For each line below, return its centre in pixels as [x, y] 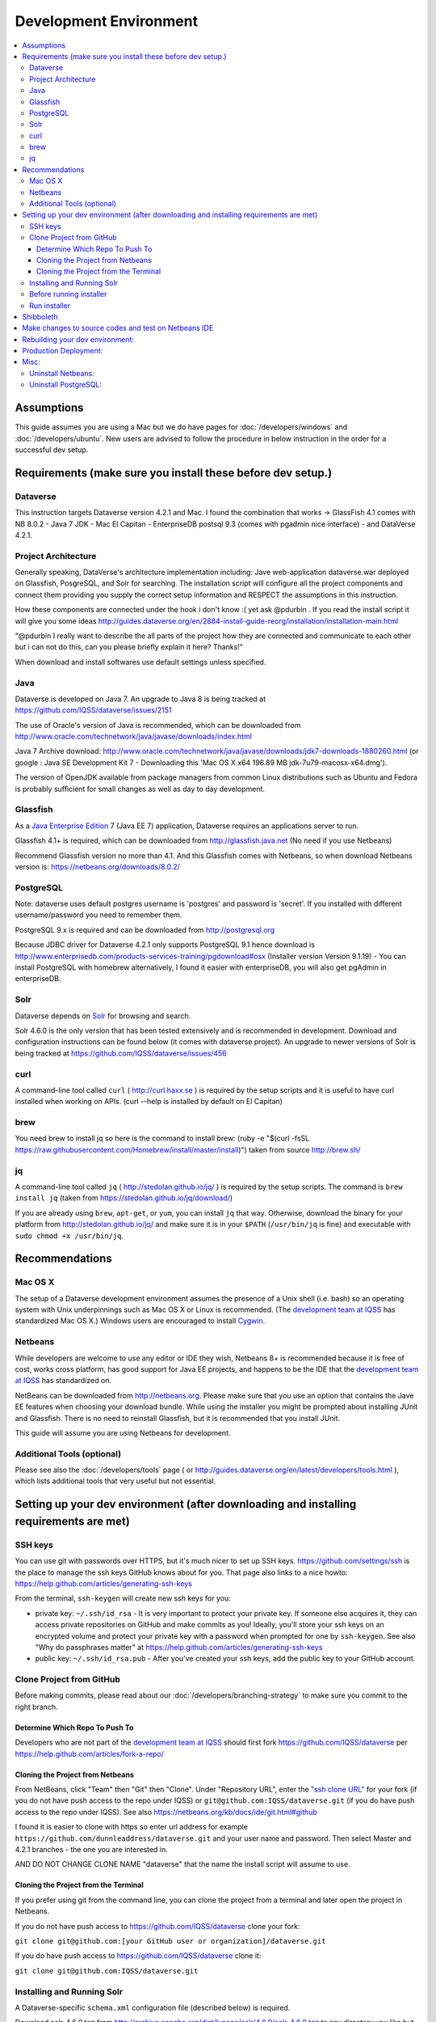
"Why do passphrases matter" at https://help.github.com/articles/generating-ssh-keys [179, 1647]
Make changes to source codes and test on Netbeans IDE [118, 328]
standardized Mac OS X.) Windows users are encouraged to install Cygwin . [140, 1321]
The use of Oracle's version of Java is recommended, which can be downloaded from [158, 725]
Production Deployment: [63, 351]
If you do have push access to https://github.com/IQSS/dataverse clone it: [138, 1956]
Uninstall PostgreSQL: [66, 385]
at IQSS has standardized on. [63, 1381]
